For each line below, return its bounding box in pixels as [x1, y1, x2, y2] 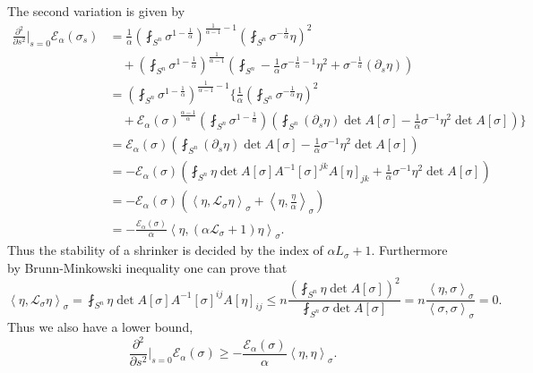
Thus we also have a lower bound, [7, 317, 193, 335]
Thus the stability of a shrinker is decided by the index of [7, 241, 323, 259]
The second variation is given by [7, 2, 185, 20]
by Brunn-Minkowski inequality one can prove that [7, 258, 288, 276]
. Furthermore [371, 241, 448, 259]
